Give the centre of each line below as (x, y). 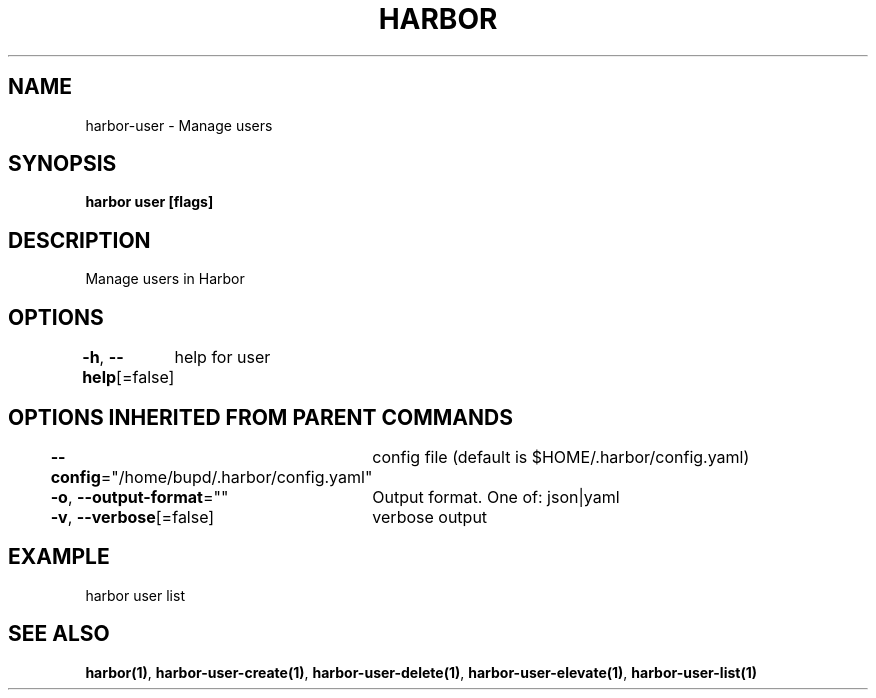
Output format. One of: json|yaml (496, 496)
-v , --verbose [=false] (132, 516)
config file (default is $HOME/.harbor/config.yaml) (561, 456)
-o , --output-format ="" (139, 496)
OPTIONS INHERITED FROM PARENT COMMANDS (260, 417)
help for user (222, 357)
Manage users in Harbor (165, 279)
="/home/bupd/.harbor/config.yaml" (236, 476)
